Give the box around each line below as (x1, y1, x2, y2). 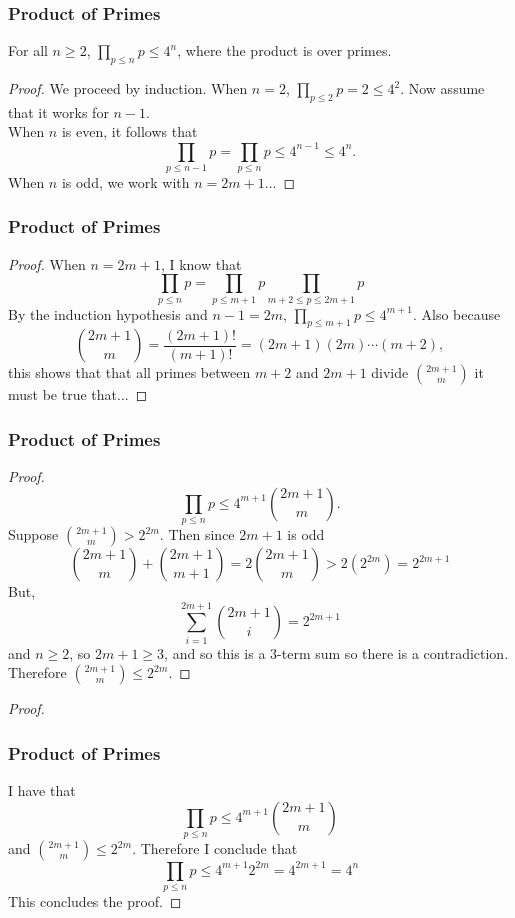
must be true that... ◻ (8, 384, 148, 405)
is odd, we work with (61, 171, 190, 192)
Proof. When (8, 253, 86, 274)
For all (8, 40, 48, 61)
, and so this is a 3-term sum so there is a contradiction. (164, 642, 509, 663)
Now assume (408, 78, 485, 99)
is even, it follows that (61, 121, 198, 142)
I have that (8, 780, 76, 801)
